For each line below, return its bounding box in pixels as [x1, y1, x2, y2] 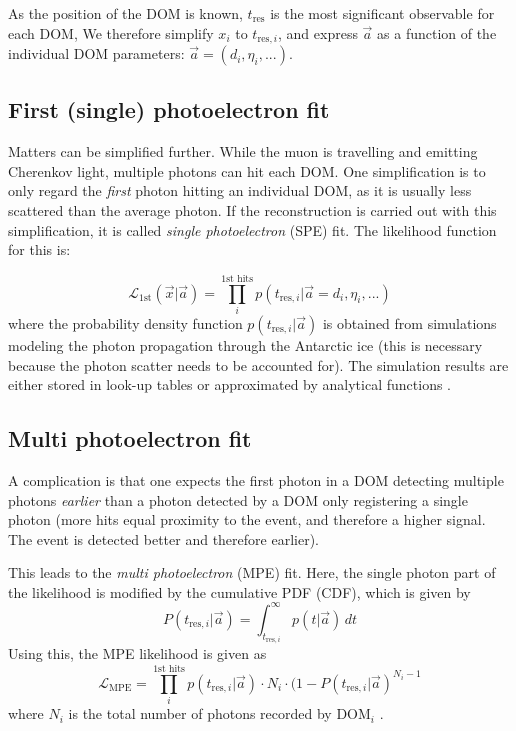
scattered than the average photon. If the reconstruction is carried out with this [8, 200, 497, 221]
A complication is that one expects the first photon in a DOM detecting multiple [8, 469, 504, 490]
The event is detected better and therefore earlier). [8, 528, 319, 549]
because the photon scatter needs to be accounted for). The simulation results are [8, 354, 509, 375]
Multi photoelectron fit [8, 423, 252, 454]
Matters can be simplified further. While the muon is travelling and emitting [8, 141, 478, 162]
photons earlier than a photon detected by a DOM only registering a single [8, 489, 468, 510]
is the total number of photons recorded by [68, 703, 332, 724]
